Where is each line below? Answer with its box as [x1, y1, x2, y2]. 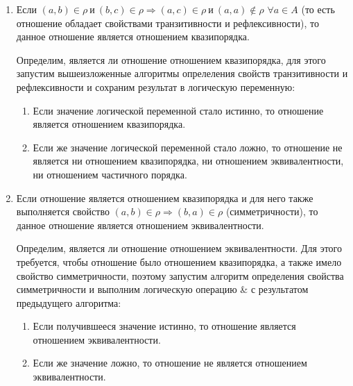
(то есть [301, 2, 335, 16]
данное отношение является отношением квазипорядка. [16, 29, 250, 44]
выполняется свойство [16, 204, 110, 219]
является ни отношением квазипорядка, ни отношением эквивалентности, [33, 153, 344, 168]
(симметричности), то [225, 204, 318, 219]
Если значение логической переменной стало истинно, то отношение [33, 103, 324, 117]
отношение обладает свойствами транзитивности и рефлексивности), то [16, 15, 319, 30]
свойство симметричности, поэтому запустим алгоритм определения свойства [16, 268, 344, 283]
